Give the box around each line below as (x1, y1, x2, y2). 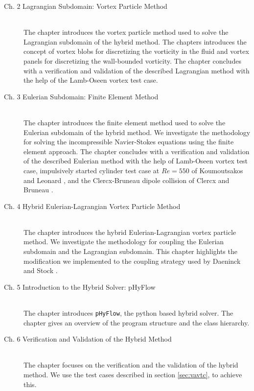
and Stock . (23, 265, 58, 276)
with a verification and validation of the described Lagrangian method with (23, 65, 250, 75)
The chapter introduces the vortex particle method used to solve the (23, 27, 229, 37)
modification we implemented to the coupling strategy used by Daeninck (23, 255, 241, 266)
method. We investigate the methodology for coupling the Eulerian (23, 236, 224, 247)
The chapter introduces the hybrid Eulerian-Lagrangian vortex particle (23, 227, 236, 237)
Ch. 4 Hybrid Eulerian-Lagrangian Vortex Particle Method (4, 201, 181, 211)
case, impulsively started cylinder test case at (23, 165, 160, 175)
